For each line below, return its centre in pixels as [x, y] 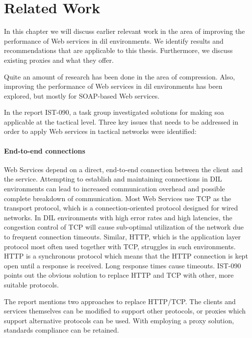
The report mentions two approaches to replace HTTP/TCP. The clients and [120, 301]
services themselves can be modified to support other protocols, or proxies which [125, 311]
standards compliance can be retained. [62, 330]
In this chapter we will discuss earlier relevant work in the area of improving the [125, 31]
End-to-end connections [45, 150]
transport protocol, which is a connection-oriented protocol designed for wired [121, 208]
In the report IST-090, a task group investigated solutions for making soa [114, 112]
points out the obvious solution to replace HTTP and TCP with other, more [119, 275]
